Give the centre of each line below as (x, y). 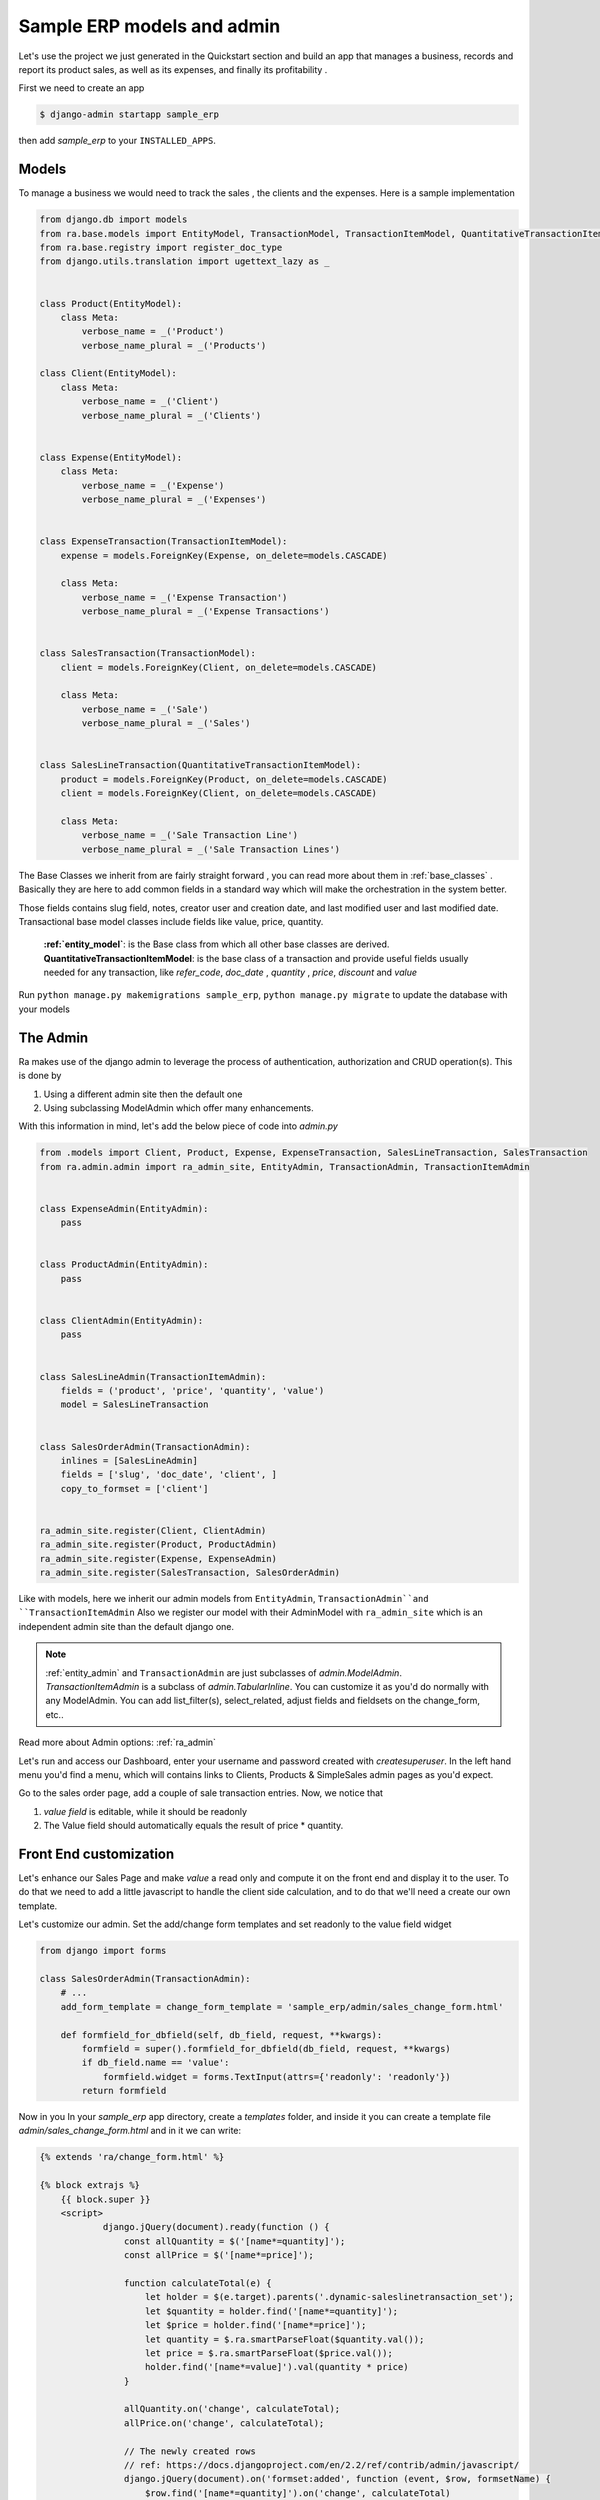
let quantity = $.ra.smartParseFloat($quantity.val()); (285, 2339)
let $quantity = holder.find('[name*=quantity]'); (272, 2311)
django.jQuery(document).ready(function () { (216, 2227)
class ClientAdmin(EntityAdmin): (121, 1321)
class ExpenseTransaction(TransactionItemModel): (163, 541)
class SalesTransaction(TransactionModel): (148, 653)
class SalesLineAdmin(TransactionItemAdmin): (153, 1376)
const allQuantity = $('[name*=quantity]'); (234, 2241)
